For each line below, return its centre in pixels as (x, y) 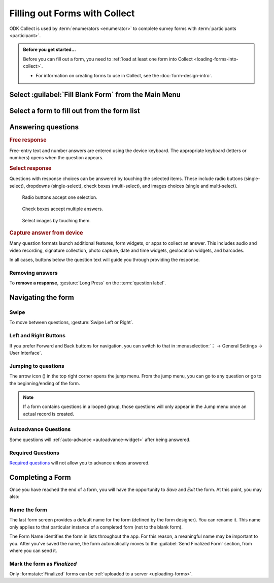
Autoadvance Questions (40, 429)
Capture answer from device (46, 233)
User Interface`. (26, 353)
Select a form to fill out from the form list (75, 111)
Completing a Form (40, 477)
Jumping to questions (37, 366)
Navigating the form (42, 298)
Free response (28, 140)
